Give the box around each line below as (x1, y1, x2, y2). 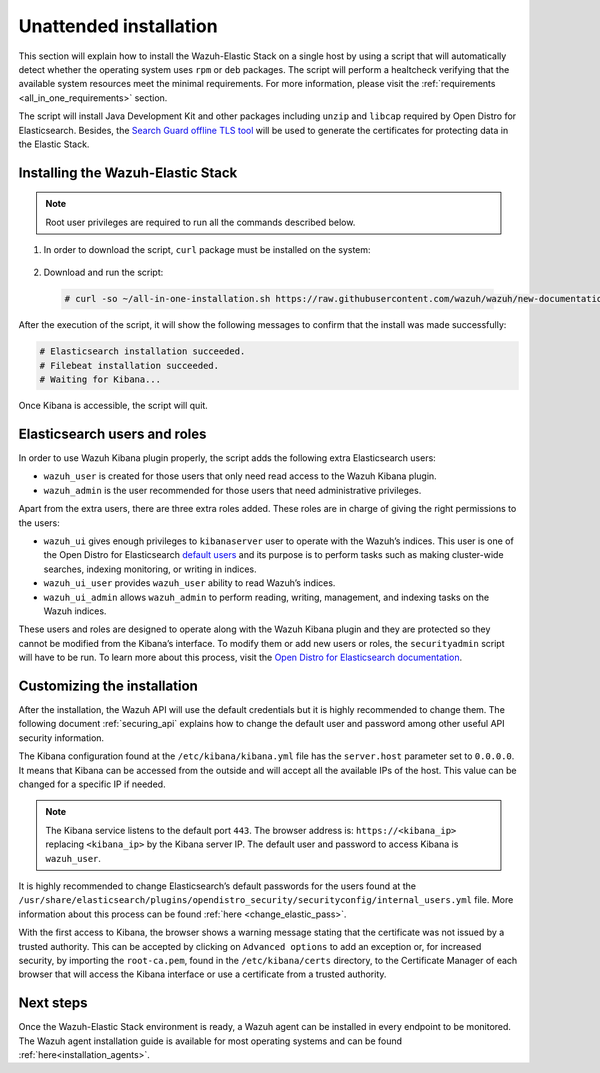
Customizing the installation (18, 677, 199, 694)
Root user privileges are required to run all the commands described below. (45, 216, 356, 228)
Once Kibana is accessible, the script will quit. (18, 400, 209, 412)
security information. (18, 731, 105, 744)
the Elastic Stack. (18, 138, 90, 150)
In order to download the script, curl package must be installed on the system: (43, 244, 371, 256)
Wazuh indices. (43, 605, 107, 617)
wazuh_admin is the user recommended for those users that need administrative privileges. (43, 484, 422, 496)
